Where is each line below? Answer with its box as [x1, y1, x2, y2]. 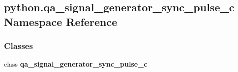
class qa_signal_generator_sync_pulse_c [4, 59, 148, 69]
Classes [4, 40, 33, 52]
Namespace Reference [4, 14, 118, 29]
